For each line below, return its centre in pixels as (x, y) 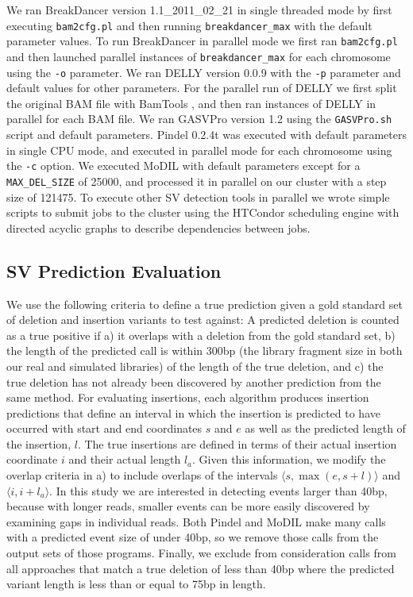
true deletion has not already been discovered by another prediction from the (194, 381)
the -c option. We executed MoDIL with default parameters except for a (183, 166)
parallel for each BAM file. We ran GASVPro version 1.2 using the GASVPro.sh (199, 119)
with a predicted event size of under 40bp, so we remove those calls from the (193, 537)
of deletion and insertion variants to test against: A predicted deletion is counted (203, 320)
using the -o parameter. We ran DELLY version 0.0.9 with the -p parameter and (204, 72)
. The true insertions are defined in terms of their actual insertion (237, 443)
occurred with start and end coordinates (104, 428)
